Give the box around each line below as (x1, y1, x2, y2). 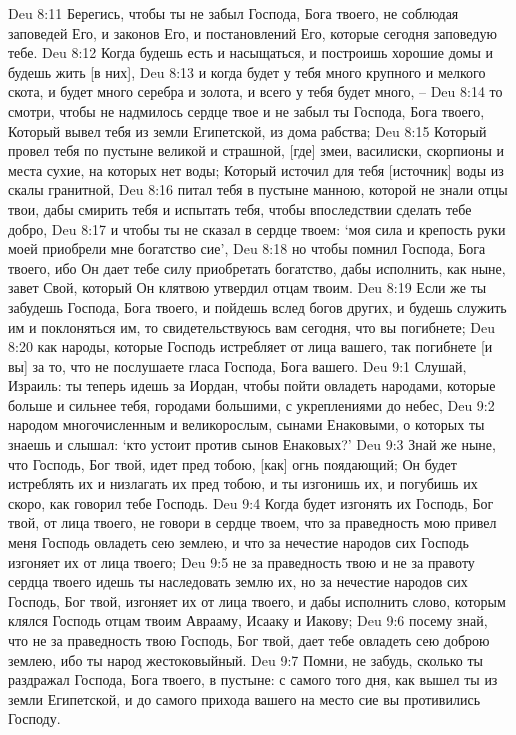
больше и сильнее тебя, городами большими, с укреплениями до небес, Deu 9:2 (8, 394, 495, 415)
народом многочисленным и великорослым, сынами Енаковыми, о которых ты (8, 414, 485, 435)
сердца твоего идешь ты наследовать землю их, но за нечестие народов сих (8, 571, 468, 592)
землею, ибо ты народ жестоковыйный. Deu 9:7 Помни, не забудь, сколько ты (8, 649, 483, 670)
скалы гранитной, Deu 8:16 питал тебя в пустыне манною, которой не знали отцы (8, 179, 508, 200)
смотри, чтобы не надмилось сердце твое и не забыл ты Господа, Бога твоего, (8, 100, 485, 121)
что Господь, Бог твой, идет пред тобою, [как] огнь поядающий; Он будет (8, 453, 457, 474)
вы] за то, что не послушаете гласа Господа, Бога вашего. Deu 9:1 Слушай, (8, 355, 467, 376)
